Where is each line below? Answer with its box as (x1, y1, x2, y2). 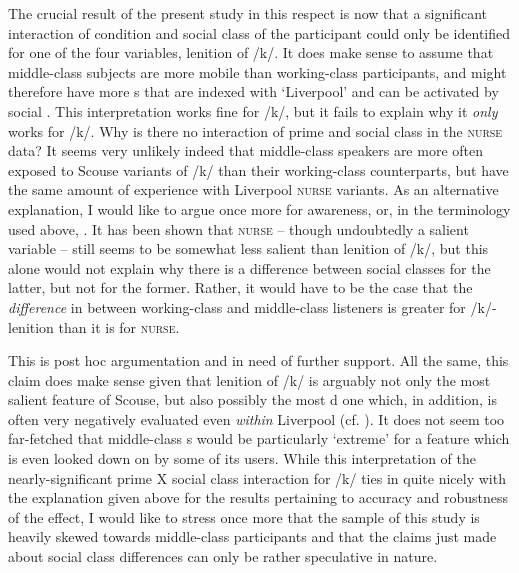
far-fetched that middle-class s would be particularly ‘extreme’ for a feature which (8, 428, 510, 449)
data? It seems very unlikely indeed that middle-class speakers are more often (8, 140, 484, 161)
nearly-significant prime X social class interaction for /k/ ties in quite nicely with (8, 467, 506, 488)
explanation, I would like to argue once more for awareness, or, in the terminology (8, 198, 511, 219)
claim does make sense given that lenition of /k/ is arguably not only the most (8, 369, 491, 390)
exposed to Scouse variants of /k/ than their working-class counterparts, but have (8, 159, 509, 180)
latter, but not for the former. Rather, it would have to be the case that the (8, 277, 473, 298)
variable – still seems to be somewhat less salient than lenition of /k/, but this (8, 238, 489, 259)
